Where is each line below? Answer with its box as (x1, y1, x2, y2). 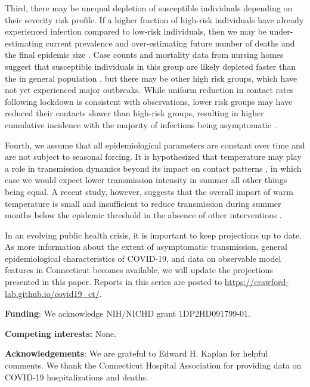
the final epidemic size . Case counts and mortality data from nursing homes (5, 48, 284, 61)
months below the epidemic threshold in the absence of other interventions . (5, 209, 282, 221)
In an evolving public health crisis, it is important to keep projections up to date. (5, 228, 302, 241)
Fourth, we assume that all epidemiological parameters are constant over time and (5, 138, 305, 151)
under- (269, 25, 293, 38)
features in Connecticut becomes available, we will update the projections (5, 264, 273, 276)
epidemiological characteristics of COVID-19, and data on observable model (5, 252, 281, 264)
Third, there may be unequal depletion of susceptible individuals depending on (5, 2, 293, 14)
